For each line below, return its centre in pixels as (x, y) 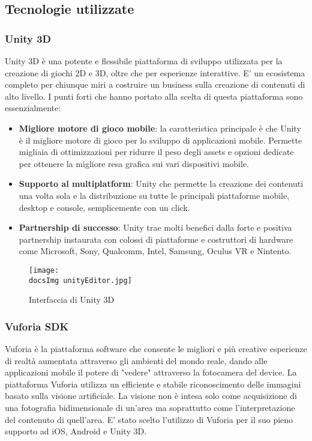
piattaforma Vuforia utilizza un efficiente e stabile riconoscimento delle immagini (153, 384)
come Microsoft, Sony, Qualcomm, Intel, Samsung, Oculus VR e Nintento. (155, 251)
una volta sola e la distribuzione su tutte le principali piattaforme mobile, (154, 195)
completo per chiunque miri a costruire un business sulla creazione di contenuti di (155, 84)
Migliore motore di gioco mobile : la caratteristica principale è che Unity (160, 128)
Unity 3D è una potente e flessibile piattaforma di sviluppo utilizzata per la (144, 61)
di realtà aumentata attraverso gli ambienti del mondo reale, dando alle (136, 360)
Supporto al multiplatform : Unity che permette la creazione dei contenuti (161, 184)
